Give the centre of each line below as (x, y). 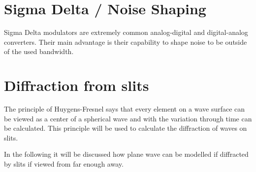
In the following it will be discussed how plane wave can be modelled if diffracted (126, 154)
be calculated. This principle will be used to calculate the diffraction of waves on (126, 128)
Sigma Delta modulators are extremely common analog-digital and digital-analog (126, 32)
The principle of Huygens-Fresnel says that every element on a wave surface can (125, 109)
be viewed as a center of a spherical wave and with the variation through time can (128, 118)
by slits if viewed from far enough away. (64, 164)
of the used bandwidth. (39, 51)
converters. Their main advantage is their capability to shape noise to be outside (126, 42)
